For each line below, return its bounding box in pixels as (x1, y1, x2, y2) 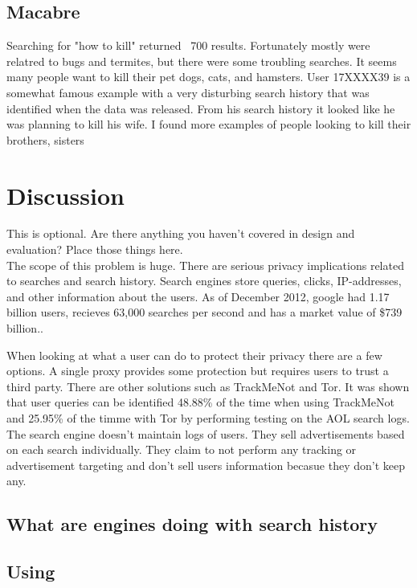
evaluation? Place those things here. (6, 241, 183, 258)
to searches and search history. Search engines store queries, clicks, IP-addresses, (6, 272, 402, 289)
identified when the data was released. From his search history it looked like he (6, 100, 395, 116)
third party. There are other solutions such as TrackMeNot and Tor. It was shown (6, 378, 410, 394)
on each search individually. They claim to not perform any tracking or (6, 441, 357, 458)
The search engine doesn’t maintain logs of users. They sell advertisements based (6, 425, 405, 442)
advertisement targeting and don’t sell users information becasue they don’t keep (6, 456, 405, 473)
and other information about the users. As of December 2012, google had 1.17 (6, 288, 390, 304)
